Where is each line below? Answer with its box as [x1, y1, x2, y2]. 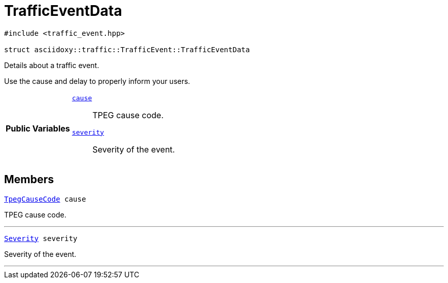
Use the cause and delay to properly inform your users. [4, 76, 190, 85]
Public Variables [6, 123, 70, 134]
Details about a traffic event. [4, 60, 99, 70]
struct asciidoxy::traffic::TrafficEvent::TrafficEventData [4, 45, 250, 54]
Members [4, 173, 54, 186]
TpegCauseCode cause [4, 194, 86, 203]
